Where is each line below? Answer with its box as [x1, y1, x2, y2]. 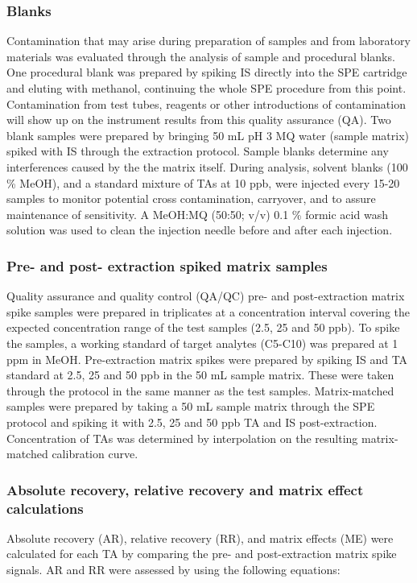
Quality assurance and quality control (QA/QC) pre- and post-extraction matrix [6, 287, 405, 304]
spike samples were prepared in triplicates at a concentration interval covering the [6, 303, 411, 320]
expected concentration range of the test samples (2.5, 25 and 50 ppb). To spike [6, 319, 400, 336]
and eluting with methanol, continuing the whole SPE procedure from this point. [6, 80, 407, 96]
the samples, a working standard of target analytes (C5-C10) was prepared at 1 [6, 334, 398, 351]
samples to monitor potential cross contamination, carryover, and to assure [6, 190, 376, 207]
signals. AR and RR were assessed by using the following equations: [6, 561, 341, 578]
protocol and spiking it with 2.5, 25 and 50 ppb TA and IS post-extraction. [6, 413, 378, 430]
